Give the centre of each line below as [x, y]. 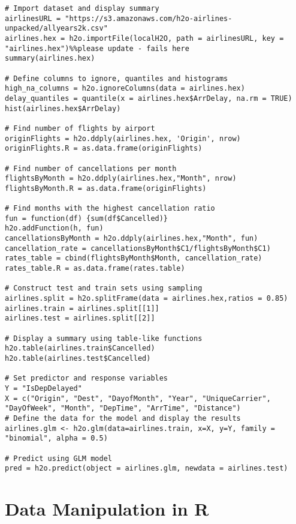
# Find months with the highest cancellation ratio [110, 209]
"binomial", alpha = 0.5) [56, 438]
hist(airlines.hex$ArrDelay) [63, 108]
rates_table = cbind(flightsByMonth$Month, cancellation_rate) [134, 258]
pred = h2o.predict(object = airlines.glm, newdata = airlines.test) [147, 468]
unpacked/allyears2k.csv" [56, 29]
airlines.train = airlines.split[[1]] [82, 308]
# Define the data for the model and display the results [123, 418]
